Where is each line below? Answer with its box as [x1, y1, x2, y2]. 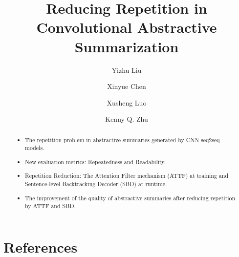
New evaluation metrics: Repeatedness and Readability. [25, 157, 166, 166]
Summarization [74, 36, 179, 56]
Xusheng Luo [107, 97, 147, 107]
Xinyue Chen [107, 81, 146, 91]
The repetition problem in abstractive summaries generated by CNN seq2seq [25, 135, 220, 144]
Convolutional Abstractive [36, 17, 217, 37]
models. [25, 144, 44, 152]
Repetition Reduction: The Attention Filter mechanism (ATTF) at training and [25, 171, 229, 180]
